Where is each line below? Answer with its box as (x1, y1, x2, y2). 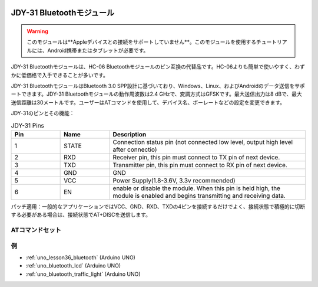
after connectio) (112, 145, 157, 154)
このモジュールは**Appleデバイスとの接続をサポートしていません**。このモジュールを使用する (26, 38, 257, 45)
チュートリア (256, 38, 288, 45)
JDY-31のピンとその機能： (11, 110, 75, 117)
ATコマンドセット (11, 226, 62, 234)
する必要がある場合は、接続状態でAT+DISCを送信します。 (11, 211, 151, 218)
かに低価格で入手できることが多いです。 (11, 71, 108, 79)
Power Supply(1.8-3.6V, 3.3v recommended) (112, 176, 236, 184)
